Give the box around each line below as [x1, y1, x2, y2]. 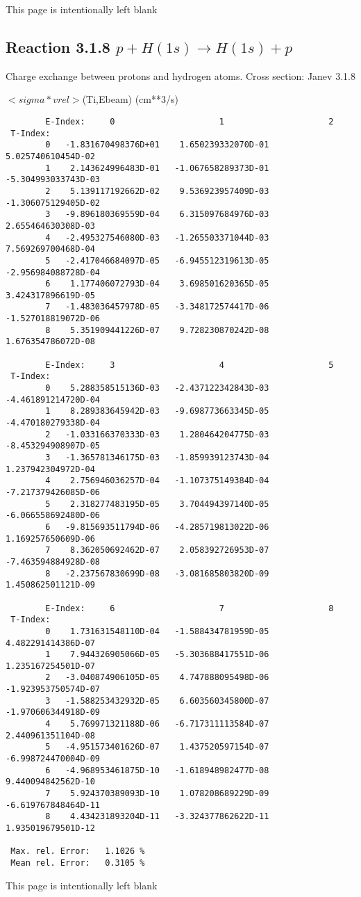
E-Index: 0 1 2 [45, 116, 334, 127]
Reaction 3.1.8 [6, 35, 110, 57]
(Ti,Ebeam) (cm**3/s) [82, 92, 178, 106]
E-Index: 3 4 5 [45, 359, 334, 370]
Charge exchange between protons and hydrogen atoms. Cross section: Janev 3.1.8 [6, 68, 355, 83]
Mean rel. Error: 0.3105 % [10, 857, 145, 868]
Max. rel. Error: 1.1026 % [10, 846, 145, 857]
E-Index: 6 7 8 [45, 603, 334, 613]
